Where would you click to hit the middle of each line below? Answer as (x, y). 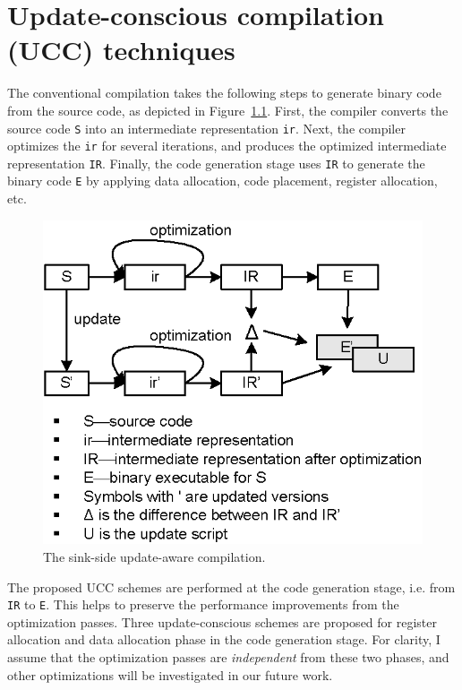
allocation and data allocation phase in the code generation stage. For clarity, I (224, 639)
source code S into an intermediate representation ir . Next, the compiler (206, 128)
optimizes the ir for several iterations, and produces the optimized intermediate (227, 146)
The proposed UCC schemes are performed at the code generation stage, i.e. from (231, 586)
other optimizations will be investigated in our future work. (170, 674)
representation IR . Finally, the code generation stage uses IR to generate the (216, 163)
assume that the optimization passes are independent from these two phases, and (228, 657)
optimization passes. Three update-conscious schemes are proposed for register (222, 621)
